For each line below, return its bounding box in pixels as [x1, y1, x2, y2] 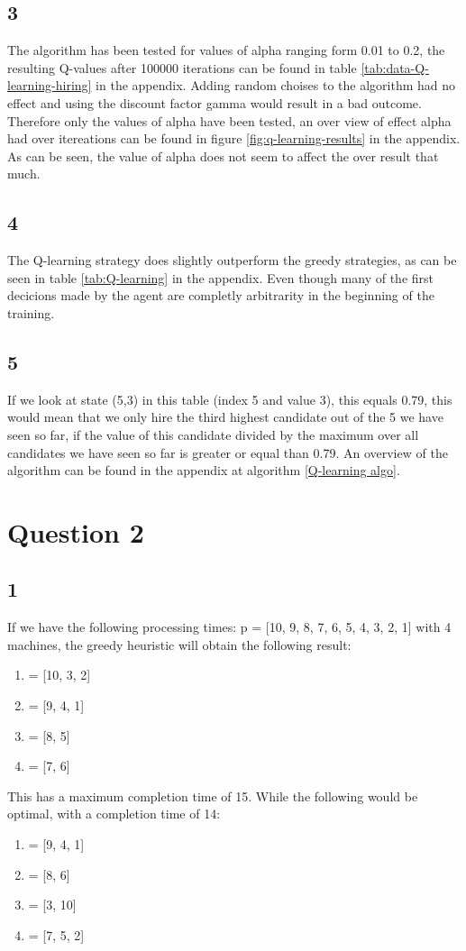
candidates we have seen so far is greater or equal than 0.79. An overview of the [7, 443, 448, 462]
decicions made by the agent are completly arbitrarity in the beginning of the [7, 286, 434, 305]
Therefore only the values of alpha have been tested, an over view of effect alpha [7, 111, 452, 130]
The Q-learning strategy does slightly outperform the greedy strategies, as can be [7, 251, 457, 270]
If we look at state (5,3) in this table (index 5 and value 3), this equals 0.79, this [7, 389, 452, 408]
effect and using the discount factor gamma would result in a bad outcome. [7, 93, 422, 112]
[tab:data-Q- [361, 58, 429, 77]
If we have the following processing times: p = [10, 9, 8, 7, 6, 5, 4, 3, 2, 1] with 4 [7, 617, 452, 636]
